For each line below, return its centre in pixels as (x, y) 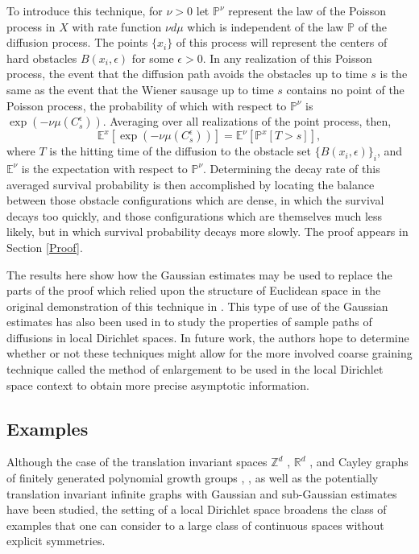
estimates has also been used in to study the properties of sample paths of (189, 322)
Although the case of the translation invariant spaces (137, 462)
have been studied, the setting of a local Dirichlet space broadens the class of (197, 509)
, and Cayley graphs (359, 462)
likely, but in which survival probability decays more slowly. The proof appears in (207, 232)
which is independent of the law (266, 26)
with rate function (117, 26)
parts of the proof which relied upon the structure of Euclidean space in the (194, 290)
